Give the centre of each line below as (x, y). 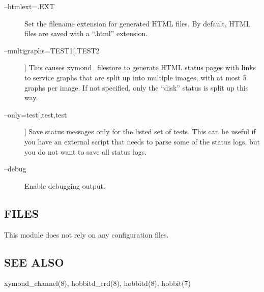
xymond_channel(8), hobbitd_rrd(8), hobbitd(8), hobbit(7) (97, 283)
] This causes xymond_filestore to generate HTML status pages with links (140, 67)
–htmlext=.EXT (30, 6)
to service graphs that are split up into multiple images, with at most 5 (136, 77)
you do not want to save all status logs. (86, 151)
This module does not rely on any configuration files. (86, 234)
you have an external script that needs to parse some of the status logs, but (142, 141)
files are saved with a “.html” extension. (86, 33)
